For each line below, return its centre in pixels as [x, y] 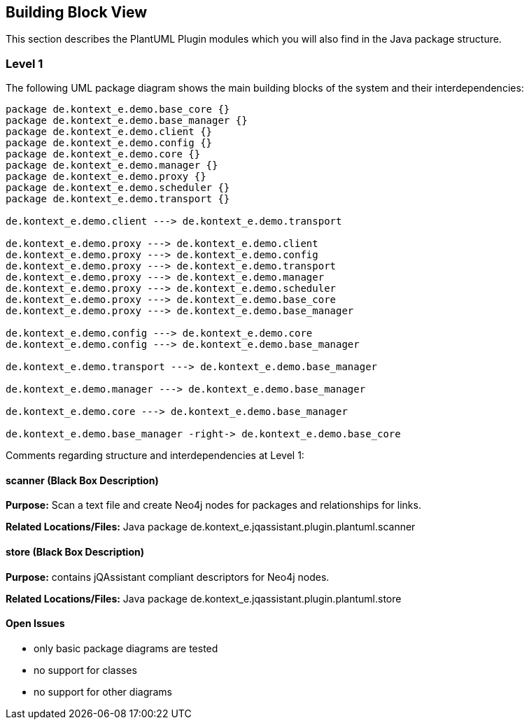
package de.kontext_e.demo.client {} [109, 132]
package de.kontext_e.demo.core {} [103, 154]
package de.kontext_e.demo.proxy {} [106, 177]
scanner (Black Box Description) [82, 480]
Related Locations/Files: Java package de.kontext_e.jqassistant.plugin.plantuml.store [204, 598]
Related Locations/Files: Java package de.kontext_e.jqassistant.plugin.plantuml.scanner [211, 527]
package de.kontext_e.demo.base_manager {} [127, 121]
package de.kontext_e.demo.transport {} [118, 199]
